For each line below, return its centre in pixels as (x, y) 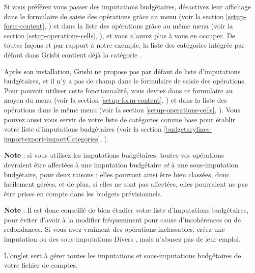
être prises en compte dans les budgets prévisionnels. (83, 193)
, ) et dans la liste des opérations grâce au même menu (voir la (139, 26)
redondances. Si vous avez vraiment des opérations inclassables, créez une (114, 229)
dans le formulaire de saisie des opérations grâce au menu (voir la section (114, 16)
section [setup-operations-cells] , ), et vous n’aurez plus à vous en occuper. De (120, 35)
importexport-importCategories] (52, 138)
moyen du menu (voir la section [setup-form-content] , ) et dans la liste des (115, 100)
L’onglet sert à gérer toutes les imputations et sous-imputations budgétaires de (123, 255)
